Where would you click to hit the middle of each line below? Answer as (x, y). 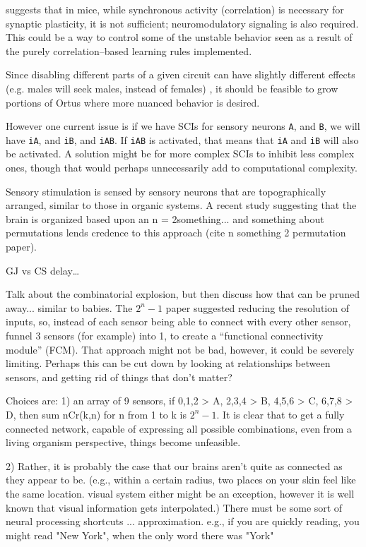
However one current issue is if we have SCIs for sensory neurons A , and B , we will (183, 126)
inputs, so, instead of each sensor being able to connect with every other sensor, (178, 321)
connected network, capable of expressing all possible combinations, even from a (179, 428)
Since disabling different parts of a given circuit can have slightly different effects (181, 74)
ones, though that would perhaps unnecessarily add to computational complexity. (182, 168)
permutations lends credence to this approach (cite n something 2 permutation (176, 233)
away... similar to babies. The (69, 307)
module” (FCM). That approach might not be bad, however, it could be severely (180, 349)
